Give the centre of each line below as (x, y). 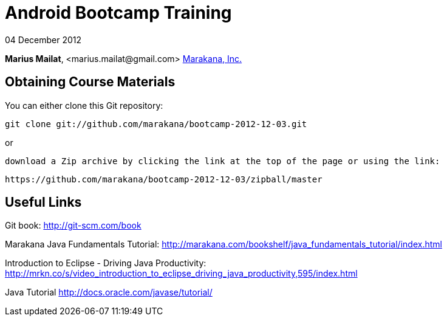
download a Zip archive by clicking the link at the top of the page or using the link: (223, 161)
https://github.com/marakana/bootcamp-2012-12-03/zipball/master (164, 179)
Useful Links (43, 202)
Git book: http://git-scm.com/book (73, 226)
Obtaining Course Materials (90, 82)
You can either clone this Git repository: (84, 105)
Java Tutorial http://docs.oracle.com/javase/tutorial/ (109, 292)
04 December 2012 (43, 40)
